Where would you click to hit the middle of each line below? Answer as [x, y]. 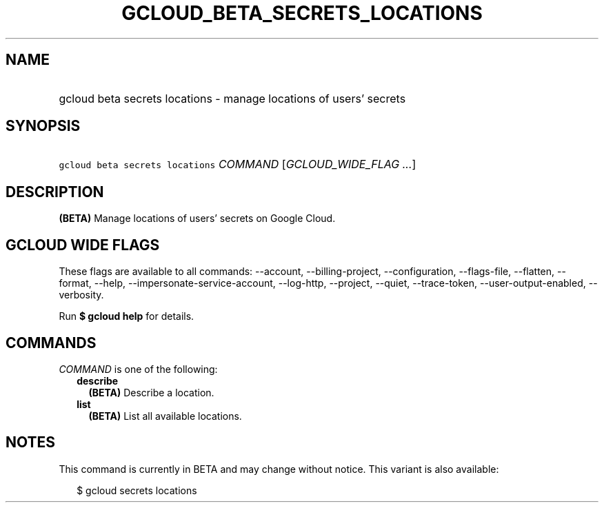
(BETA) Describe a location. [151, 392]
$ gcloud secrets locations [137, 490]
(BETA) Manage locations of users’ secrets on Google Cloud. [197, 219]
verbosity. [81, 295]
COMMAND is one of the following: [138, 369]
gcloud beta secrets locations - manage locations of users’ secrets [232, 98]
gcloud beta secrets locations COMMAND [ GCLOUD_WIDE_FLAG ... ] [238, 164]
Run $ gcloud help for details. [127, 316]
